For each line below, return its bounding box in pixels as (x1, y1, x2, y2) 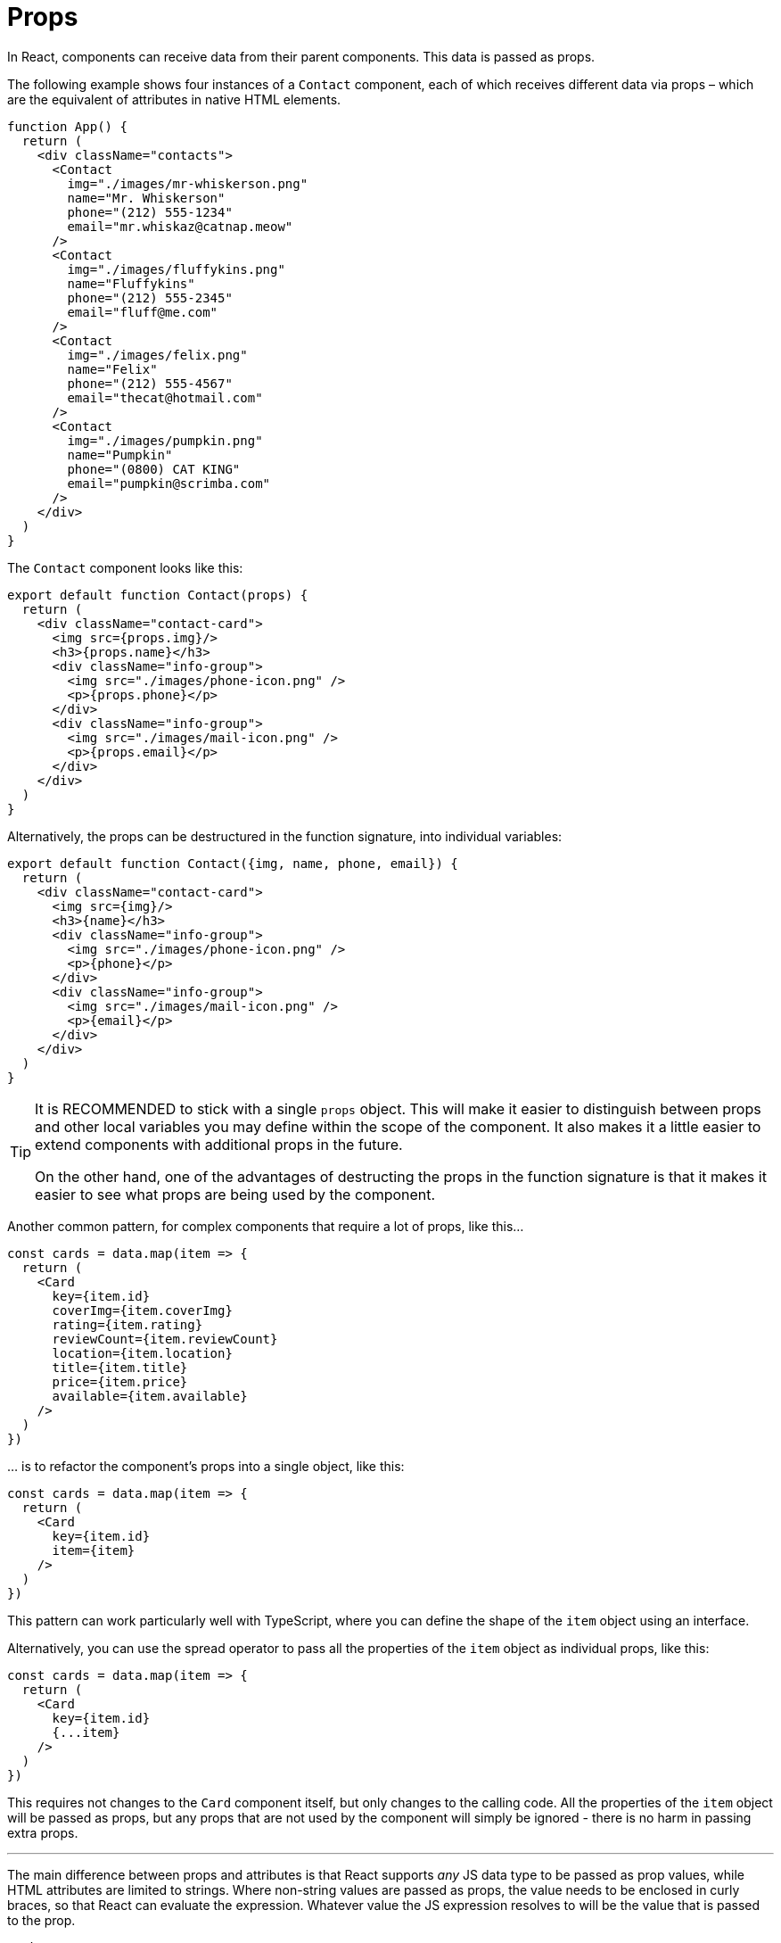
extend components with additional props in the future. (35, 1135, 403, 1153)
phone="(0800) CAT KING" (67, 461, 241, 476)
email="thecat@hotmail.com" (67, 390, 263, 405)
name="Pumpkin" (67, 447, 173, 462)
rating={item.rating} (52, 1317, 203, 1332)
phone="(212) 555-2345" (67, 290, 233, 305)
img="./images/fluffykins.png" (67, 261, 285, 277)
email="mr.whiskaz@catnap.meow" (67, 219, 293, 234)
